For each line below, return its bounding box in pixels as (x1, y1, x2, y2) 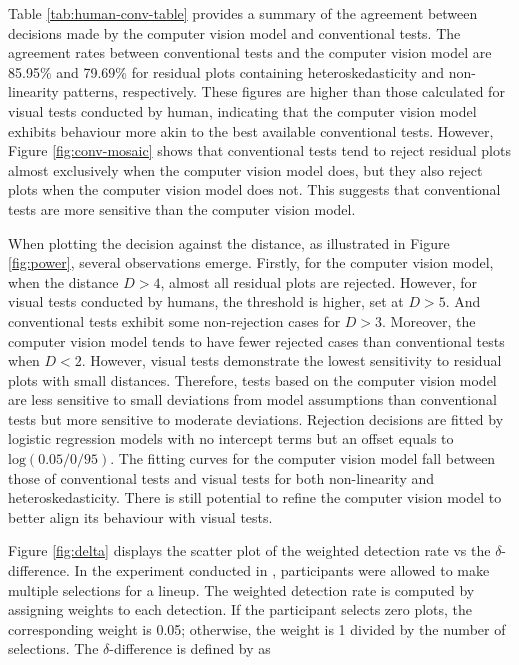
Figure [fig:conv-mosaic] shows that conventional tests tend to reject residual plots (8, 140, 511, 161)
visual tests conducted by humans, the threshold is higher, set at (8, 291, 404, 312)
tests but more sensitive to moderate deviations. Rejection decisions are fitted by (8, 408, 504, 429)
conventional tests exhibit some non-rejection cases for (8, 310, 341, 331)
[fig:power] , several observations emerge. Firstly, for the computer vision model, (8, 252, 494, 273)
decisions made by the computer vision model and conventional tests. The (8, 22, 461, 43)
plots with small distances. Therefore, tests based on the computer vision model (8, 369, 497, 390)
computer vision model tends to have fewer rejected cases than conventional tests (8, 330, 505, 351)
